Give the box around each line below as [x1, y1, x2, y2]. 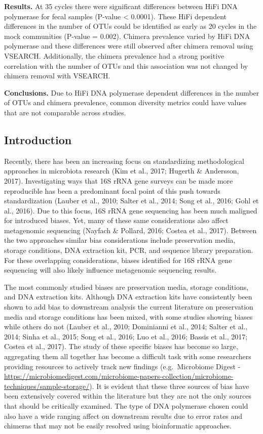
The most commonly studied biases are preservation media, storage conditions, [4, 281, 249, 292]
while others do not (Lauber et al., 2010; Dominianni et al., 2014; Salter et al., [4, 321, 248, 332]
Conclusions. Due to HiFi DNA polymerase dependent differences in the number [4, 87, 259, 98]
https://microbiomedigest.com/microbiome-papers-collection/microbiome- [4, 371, 234, 381]
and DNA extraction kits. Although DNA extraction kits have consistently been [4, 291, 252, 302]
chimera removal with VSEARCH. [4, 70, 110, 81]
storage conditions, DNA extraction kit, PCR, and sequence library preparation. [4, 245, 253, 255]
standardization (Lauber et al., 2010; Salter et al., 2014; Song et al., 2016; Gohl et [4, 195, 259, 206]
